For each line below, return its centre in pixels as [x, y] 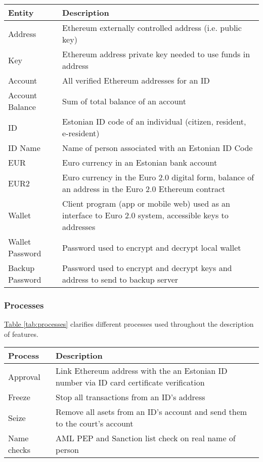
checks [19, 450]
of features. [21, 334]
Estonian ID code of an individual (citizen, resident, [154, 121]
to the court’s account [95, 423]
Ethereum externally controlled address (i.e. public [152, 28]
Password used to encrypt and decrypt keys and [147, 268]
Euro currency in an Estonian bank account [140, 162]
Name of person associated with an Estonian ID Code [158, 148]
